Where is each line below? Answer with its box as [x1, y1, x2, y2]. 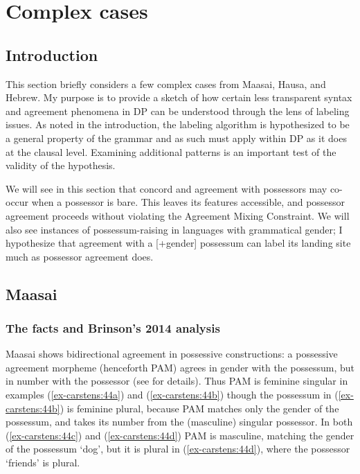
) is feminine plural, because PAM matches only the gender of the [60, 401, 339, 415]
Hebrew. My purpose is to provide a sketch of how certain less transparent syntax [6, 90, 352, 105]
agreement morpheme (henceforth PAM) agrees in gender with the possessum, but [6, 360, 354, 374]
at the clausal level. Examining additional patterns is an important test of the [6, 144, 336, 159]
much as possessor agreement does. [6, 249, 154, 263]
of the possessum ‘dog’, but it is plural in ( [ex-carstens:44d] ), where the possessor [6, 441, 350, 456]
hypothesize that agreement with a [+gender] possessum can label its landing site [6, 236, 351, 250]
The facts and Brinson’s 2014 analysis [6, 319, 220, 336]
